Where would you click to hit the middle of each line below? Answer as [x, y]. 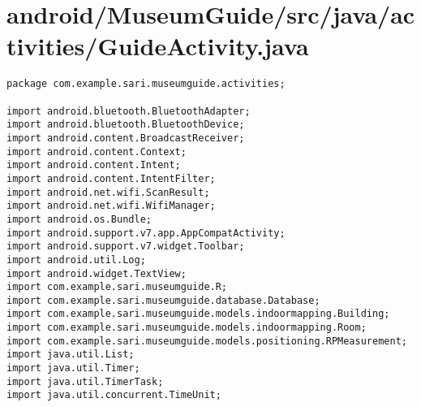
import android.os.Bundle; [79, 219]
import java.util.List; [71, 355]
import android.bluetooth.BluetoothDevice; [126, 125]
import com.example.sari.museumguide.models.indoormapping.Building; [198, 314]
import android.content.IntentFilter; [111, 178]
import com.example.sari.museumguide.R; [117, 287]
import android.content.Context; [97, 152]
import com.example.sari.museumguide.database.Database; [163, 300]
